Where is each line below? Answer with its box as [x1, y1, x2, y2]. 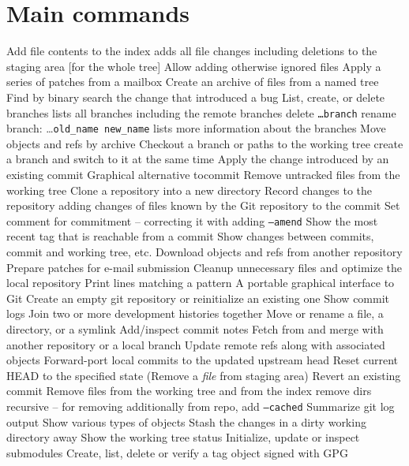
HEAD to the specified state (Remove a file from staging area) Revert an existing [6, 367, 401, 383]
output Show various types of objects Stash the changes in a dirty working [6, 413, 366, 430]
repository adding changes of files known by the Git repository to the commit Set [6, 197, 400, 214]
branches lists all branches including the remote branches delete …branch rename [6, 104, 396, 121]
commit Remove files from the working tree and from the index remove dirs [6, 382, 372, 399]
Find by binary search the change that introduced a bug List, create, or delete [6, 88, 385, 105]
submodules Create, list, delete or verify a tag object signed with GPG [6, 444, 348, 460]
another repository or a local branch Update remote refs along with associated [6, 336, 385, 352]
